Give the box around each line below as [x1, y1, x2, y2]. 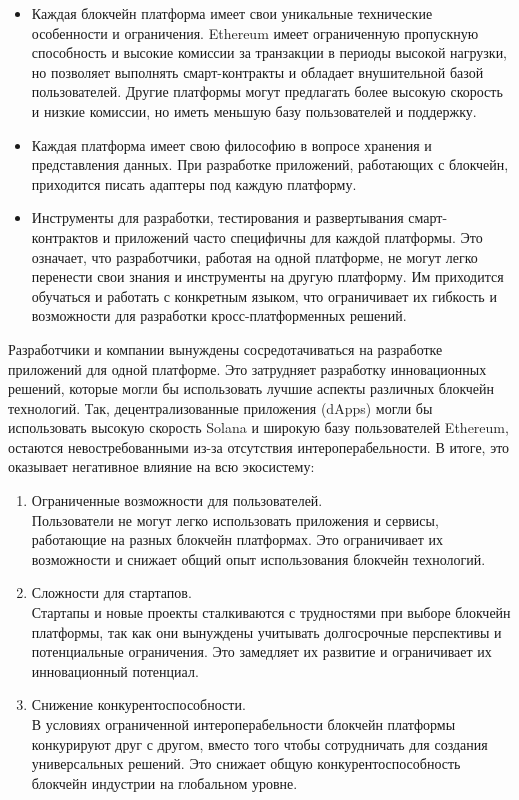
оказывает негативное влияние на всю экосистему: [8, 456, 315, 477]
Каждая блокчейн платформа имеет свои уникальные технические [31, 3, 433, 23]
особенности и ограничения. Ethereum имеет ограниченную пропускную [31, 22, 479, 43]
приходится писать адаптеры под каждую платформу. [31, 173, 357, 194]
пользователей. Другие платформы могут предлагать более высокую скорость [31, 81, 503, 102]
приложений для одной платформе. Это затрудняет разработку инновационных [8, 358, 487, 379]
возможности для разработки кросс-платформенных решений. [31, 305, 407, 326]
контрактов [31, 226, 99, 247]
